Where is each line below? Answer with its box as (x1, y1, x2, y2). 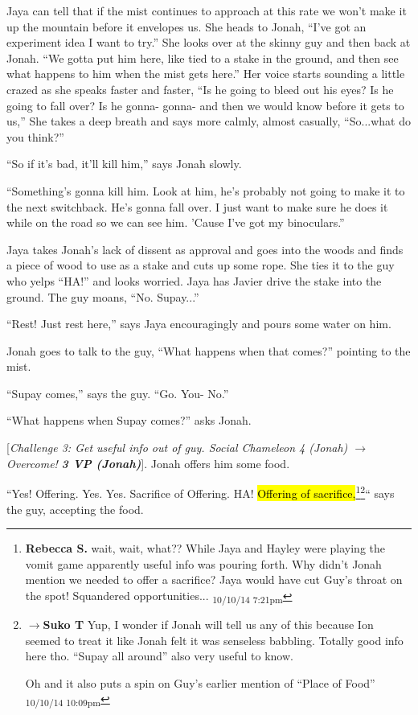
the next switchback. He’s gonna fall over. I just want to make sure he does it (6, 198, 388, 215)
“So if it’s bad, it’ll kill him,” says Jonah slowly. (6, 155, 242, 172)
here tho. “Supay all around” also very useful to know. (25, 647, 293, 664)
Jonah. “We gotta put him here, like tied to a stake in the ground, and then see (6, 49, 399, 66)
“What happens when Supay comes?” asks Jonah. (6, 412, 252, 429)
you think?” (6, 128, 64, 145)
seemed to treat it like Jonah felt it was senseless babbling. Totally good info (25, 631, 404, 648)
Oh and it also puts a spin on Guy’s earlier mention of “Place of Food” (25, 674, 375, 691)
